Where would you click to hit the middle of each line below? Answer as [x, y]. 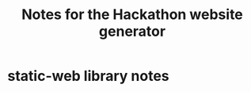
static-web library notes [88, 76]
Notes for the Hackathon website [132, 15]
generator [132, 31]
